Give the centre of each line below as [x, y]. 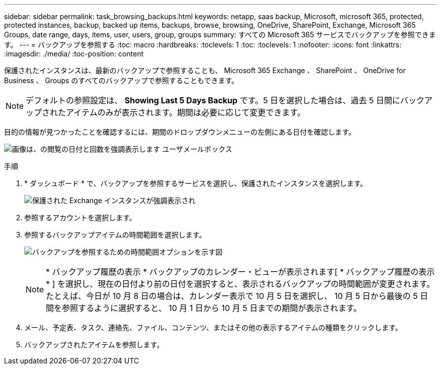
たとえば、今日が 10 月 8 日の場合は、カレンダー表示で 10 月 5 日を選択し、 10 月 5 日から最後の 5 [232, 296]
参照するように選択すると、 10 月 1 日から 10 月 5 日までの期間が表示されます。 [212, 308]
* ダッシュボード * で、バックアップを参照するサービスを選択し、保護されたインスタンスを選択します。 [196, 183]
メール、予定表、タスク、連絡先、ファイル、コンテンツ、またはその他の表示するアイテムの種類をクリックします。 [213, 327]
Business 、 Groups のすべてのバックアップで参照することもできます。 [121, 80]
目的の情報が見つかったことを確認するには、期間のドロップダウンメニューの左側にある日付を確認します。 [180, 132]
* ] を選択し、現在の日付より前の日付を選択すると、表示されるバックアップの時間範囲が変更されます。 [240, 284]
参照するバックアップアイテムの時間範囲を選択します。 [115, 235]
